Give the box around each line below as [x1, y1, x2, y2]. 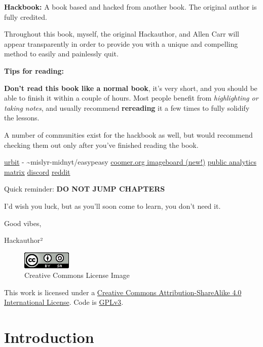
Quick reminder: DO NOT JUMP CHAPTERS [4, 183, 165, 194]
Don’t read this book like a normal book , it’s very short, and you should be [4, 82, 257, 93]
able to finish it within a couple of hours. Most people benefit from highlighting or [4, 92, 258, 103]
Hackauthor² [4, 235, 43, 245]
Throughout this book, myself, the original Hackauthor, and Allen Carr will [4, 28, 239, 39]
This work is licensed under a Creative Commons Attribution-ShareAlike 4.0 [4, 287, 242, 297]
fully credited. [4, 11, 47, 22]
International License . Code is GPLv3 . [4, 297, 124, 307]
